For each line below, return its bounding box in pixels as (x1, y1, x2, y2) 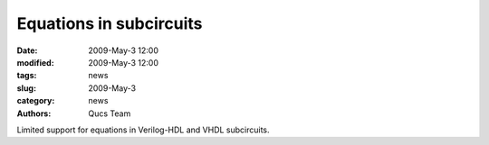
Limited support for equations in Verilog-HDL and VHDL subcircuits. (16, 124, 271, 135)
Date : (16, 45, 38, 56)
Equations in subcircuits (16, 14, 203, 33)
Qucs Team (88, 108, 131, 119)
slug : (16, 82, 36, 94)
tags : (16, 70, 37, 81)
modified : (16, 57, 54, 68)
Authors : (16, 108, 52, 119)
